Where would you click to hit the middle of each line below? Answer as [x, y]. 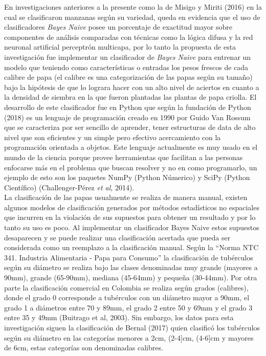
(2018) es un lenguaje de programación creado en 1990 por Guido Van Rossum [127, 117]
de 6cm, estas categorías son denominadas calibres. [84, 348]
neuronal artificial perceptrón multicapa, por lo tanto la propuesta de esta [120, 47]
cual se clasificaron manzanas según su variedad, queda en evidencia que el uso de [132, 17]
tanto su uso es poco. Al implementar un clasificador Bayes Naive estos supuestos [132, 227]
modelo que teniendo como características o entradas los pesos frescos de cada [126, 67]
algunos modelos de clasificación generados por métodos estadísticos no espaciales [132, 207]
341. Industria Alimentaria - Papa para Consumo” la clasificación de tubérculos [129, 257]
